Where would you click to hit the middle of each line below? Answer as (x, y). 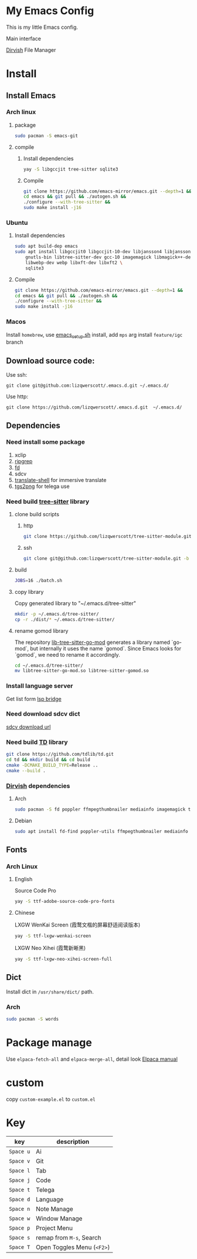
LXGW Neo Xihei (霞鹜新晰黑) (50, 948)
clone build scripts (37, 514)
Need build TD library (37, 742)
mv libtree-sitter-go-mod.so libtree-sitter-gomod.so (81, 671)
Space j (20, 1180)
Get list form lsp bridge (34, 699)
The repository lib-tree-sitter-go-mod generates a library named (92, 642)
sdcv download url (28, 727)
